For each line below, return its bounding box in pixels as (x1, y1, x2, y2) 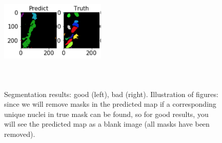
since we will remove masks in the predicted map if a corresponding (4, 99, 216, 109)
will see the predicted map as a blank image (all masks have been (4, 118, 210, 129)
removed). (4, 128, 35, 139)
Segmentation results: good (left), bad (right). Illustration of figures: (4, 88, 218, 99)
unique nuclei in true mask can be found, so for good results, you (4, 108, 209, 119)
